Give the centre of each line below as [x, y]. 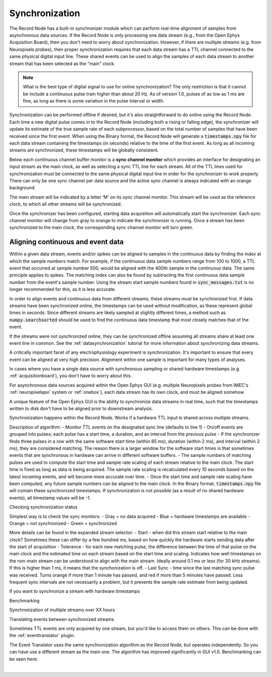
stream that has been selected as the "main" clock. [62, 64]
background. [23, 188]
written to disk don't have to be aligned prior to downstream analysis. [81, 408]
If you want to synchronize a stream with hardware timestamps [75, 591]
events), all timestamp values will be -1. [50, 498]
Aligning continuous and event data [66, 242]
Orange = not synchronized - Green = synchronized [63, 523]
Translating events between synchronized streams [62, 619]
